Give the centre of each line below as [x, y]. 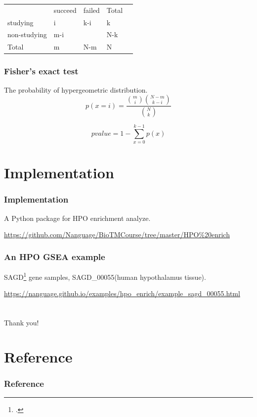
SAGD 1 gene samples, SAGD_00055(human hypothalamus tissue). [105, 276]
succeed [65, 10]
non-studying [27, 34]
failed [91, 10]
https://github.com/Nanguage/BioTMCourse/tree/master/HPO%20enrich [117, 235]
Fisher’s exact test [41, 71]
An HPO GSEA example [55, 256]
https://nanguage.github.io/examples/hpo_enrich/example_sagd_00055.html [122, 293]
